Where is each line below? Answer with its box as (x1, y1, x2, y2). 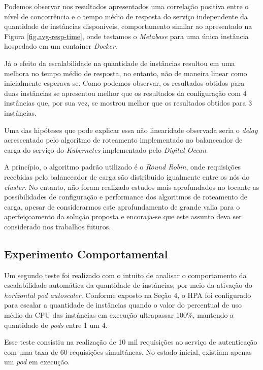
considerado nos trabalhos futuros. (4, 221, 111, 231)
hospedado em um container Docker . (4, 41, 117, 51)
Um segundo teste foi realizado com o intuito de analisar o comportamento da (4, 270, 247, 280)
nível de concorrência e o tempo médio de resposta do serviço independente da (4, 11, 248, 21)
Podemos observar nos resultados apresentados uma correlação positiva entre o (4, 1, 249, 11)
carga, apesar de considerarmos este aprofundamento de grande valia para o (4, 201, 240, 212)
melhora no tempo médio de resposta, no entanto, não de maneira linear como (4, 68, 247, 78)
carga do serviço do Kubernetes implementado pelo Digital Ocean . (4, 144, 208, 155)
